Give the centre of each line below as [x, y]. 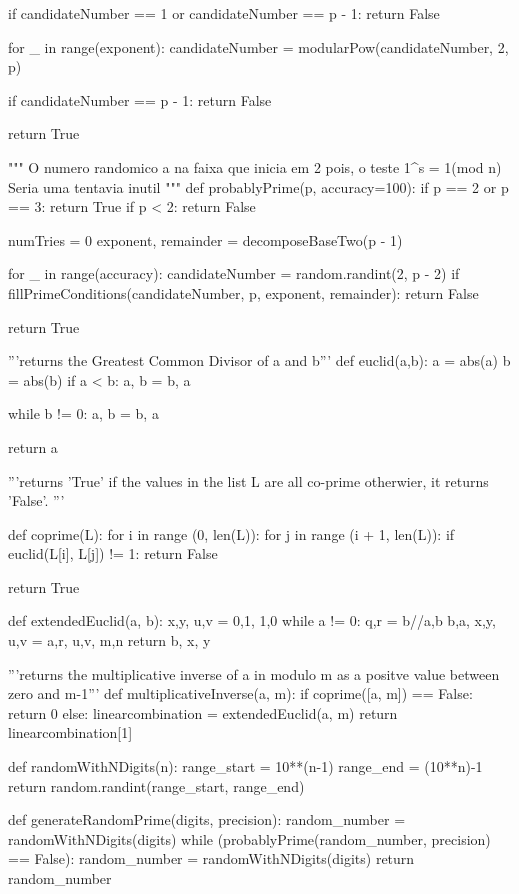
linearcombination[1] [70, 732]
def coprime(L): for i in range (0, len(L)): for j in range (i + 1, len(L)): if [231, 533]
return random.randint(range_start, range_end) [156, 785]
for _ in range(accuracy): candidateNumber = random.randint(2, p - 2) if [234, 273]
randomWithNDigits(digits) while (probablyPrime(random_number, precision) [249, 838]
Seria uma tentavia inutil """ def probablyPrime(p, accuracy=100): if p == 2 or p [258, 186]
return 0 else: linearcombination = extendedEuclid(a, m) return [203, 712]
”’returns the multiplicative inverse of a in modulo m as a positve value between [254, 673]
